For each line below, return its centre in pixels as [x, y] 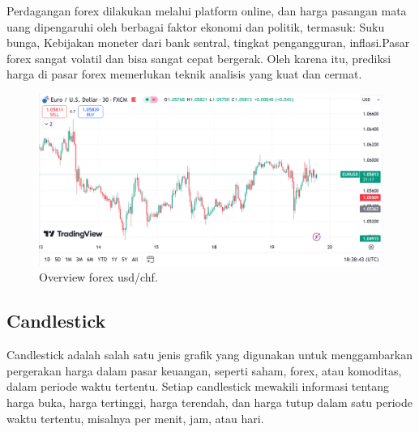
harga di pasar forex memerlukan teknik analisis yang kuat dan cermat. [184, 74]
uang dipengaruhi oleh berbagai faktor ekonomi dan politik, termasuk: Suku [196, 26]
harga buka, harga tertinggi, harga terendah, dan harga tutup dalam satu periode [209, 402]
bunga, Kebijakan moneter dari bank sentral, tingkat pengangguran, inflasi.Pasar [208, 42]
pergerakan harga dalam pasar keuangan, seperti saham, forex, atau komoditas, [204, 370]
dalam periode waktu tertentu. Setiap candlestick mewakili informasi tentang [198, 386]
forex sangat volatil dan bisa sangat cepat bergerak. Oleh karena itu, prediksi [199, 58]
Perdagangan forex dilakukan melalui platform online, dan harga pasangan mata [207, 11]
